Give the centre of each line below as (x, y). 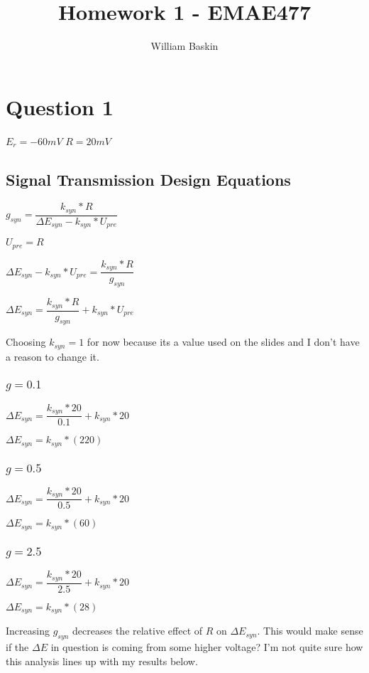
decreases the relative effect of (138, 631)
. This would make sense (310, 631)
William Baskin (184, 46)
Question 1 (60, 106)
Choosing (26, 342)
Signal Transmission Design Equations (148, 179)
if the (17, 646)
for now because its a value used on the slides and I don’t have (223, 342)
